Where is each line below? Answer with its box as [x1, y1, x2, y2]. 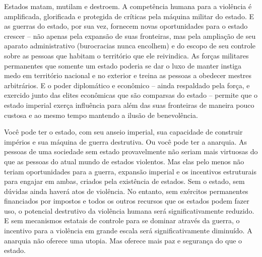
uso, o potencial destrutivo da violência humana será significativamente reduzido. [4, 205, 254, 216]
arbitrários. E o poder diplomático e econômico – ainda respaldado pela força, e [4, 80, 250, 90]
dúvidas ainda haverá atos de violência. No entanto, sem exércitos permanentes [4, 185, 248, 196]
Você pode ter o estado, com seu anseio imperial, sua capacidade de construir [4, 126, 243, 137]
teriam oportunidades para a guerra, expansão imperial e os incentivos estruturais [4, 166, 256, 176]
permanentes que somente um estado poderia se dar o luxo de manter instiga [4, 60, 242, 71]
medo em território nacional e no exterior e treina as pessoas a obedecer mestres [4, 70, 252, 81]
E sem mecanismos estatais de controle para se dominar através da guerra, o [4, 215, 240, 226]
